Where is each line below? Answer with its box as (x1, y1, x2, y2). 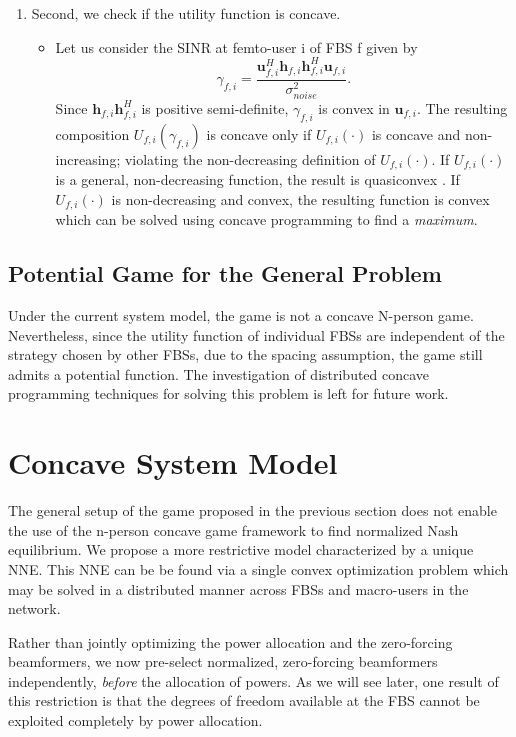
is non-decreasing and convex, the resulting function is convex (111, 188, 490, 209)
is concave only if (206, 123, 312, 144)
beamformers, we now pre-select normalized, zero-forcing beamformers (8, 651, 438, 672)
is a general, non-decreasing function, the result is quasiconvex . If (55, 169, 460, 190)
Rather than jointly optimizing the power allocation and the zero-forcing (8, 631, 453, 652)
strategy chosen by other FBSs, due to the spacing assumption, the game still (8, 344, 483, 365)
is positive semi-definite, (141, 97, 289, 118)
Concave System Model (8, 442, 338, 483)
